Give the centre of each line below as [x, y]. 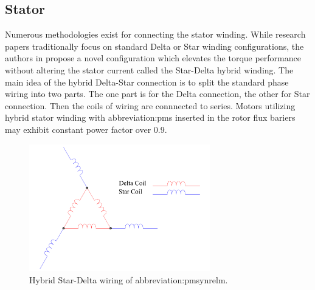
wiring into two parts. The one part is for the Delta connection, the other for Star [157, 94]
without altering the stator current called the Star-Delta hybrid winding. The [149, 69]
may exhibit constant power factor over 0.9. [86, 129]
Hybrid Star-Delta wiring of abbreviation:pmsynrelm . [129, 279]
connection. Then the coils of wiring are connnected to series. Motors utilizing [150, 105]
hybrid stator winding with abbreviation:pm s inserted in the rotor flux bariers [150, 117]
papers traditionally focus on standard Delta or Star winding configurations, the [154, 46]
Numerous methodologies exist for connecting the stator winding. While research [155, 34]
